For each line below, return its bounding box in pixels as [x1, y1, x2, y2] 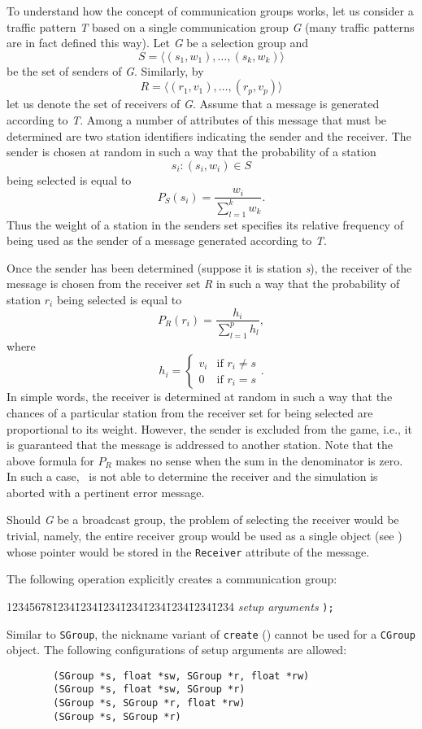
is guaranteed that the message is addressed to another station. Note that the [7, 436, 394, 453]
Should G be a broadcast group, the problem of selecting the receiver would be [7, 511, 399, 528]
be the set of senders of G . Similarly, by [7, 62, 204, 79]
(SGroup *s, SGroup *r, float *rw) [53, 697, 246, 709]
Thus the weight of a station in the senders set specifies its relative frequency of [7, 216, 403, 233]
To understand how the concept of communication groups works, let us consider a [7, 2, 414, 19]
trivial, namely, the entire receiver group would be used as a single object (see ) [7, 527, 402, 544]
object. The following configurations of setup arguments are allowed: [7, 641, 347, 658]
